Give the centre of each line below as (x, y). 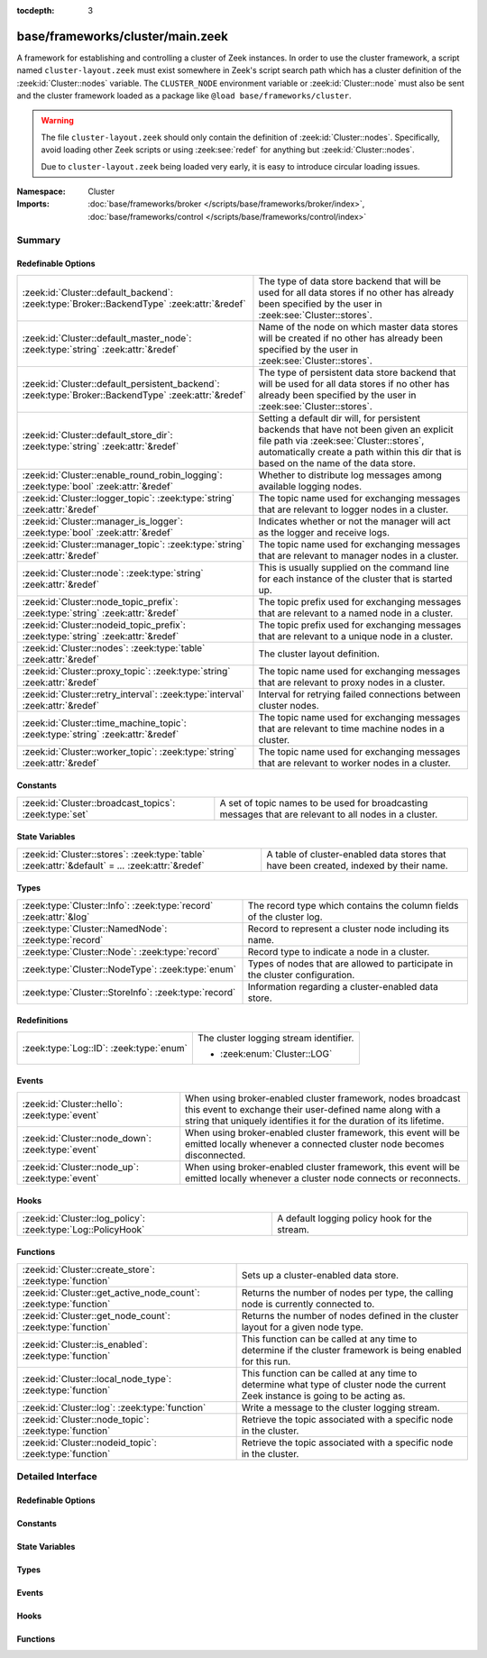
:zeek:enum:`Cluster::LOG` (276, 1053)
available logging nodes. (310, 486)
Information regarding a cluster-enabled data (343, 986)
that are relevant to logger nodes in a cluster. (354, 509)
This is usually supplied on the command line (354, 567)
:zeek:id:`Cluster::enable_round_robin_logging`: (122, 475)
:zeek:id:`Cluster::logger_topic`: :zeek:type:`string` (128, 498)
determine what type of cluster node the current (344, 1384)
